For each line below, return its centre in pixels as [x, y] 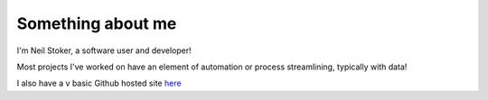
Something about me [97, 23]
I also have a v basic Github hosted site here [99, 83]
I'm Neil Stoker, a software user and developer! [104, 50]
